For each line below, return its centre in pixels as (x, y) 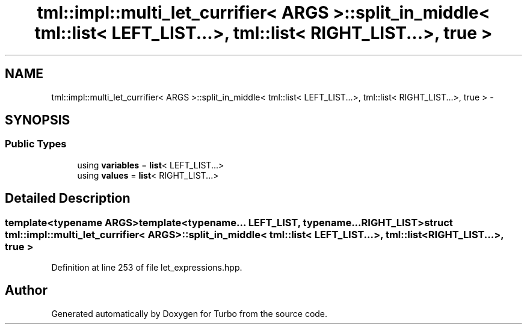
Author (26, 291)
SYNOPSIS (38, 120)
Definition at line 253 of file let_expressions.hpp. (147, 268)
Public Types (36, 144)
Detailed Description (68, 198)
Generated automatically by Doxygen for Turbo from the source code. (190, 313)
